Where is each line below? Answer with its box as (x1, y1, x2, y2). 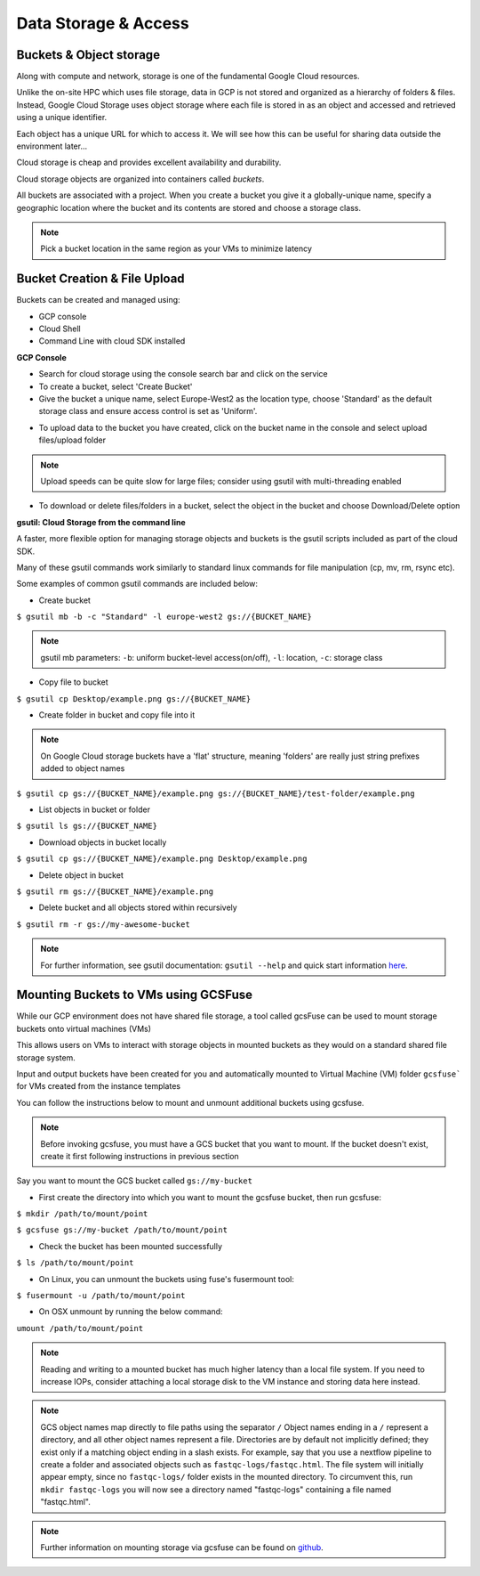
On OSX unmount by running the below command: (38, 1306, 223, 1317)
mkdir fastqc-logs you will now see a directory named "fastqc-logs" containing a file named (40, 1483, 392, 1495)
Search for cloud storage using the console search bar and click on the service (38, 369, 328, 379)
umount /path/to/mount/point (16, 1323, 144, 1333)
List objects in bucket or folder (38, 804, 151, 815)
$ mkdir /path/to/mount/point (16, 1209, 148, 1219)
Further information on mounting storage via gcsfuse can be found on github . (40, 1541, 324, 1553)
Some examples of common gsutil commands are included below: (16, 579, 258, 589)
